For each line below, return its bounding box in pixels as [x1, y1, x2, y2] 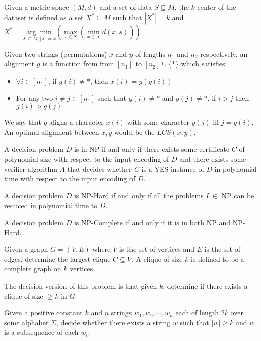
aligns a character [49, 117, 104, 127]
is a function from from [42, 58, 114, 69]
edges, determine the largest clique [4, 253, 111, 264]
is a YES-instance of [141, 163, 204, 174]
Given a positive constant [4, 307, 83, 318]
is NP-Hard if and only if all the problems [74, 190, 204, 200]
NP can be [221, 190, 254, 200]
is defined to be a [191, 253, 244, 264]
